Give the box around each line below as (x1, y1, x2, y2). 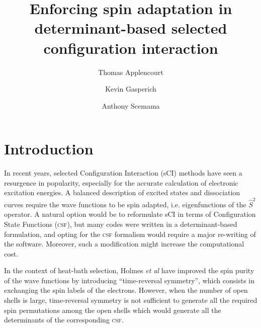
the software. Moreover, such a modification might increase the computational (4, 238, 244, 249)
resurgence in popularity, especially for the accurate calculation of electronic (4, 177, 238, 188)
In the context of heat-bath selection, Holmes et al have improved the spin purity (4, 265, 254, 276)
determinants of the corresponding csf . (4, 314, 124, 325)
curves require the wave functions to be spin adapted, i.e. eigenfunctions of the (4, 199, 246, 209)
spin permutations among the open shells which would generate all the (4, 304, 221, 315)
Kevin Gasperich (105, 84, 156, 94)
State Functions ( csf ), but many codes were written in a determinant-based (4, 218, 237, 229)
